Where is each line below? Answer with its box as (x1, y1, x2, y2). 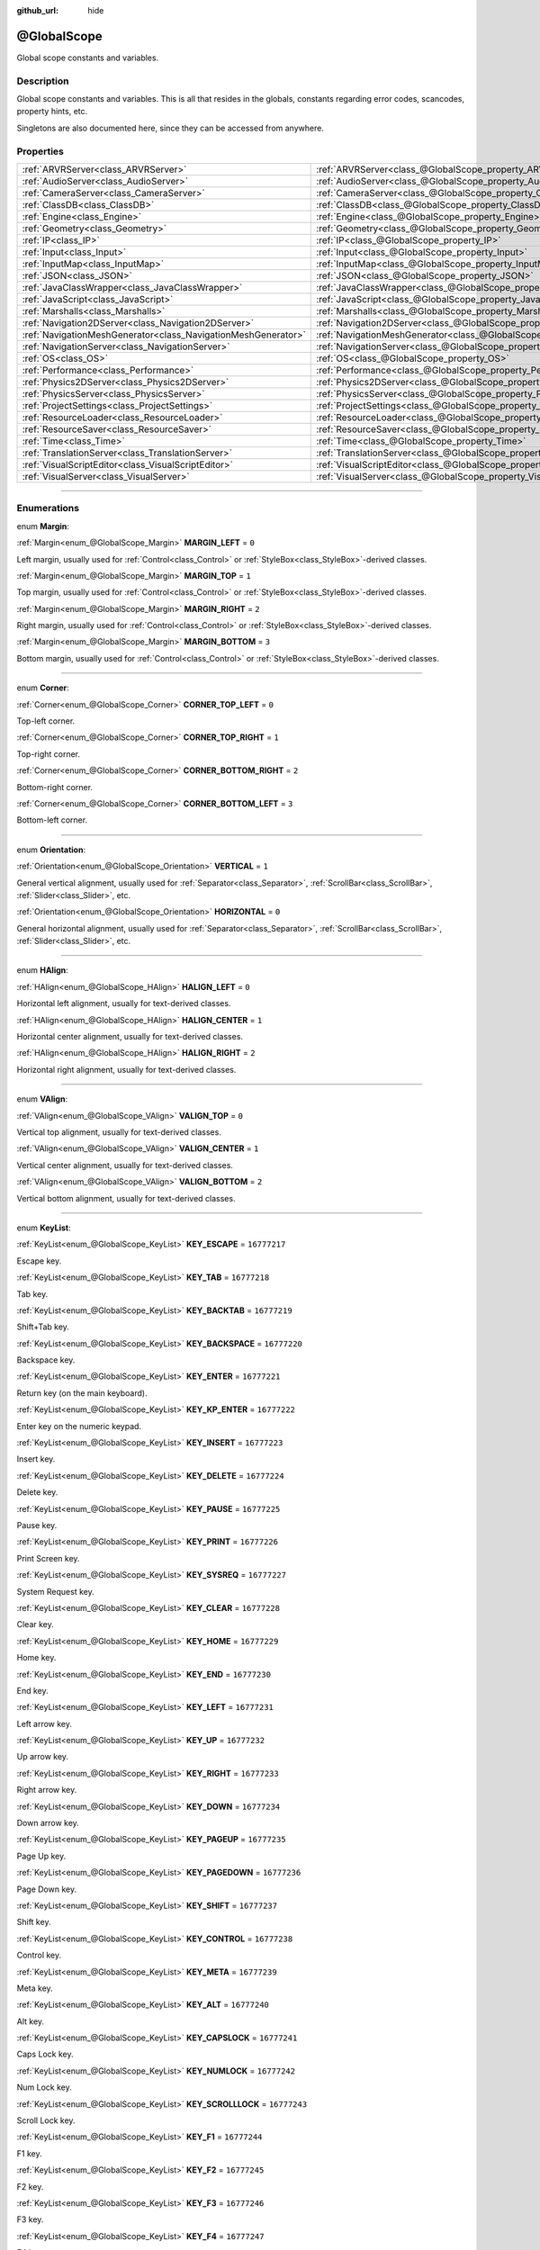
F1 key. (16, 2147, 42, 2159)
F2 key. (16, 2181, 44, 2191)
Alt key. (16, 2016, 45, 2027)
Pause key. (16, 1519, 58, 1530)
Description (16, 75, 69, 87)
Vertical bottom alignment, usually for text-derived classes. (16, 1192, 236, 1203)
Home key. (16, 1652, 57, 1663)
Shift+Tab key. (16, 1321, 69, 1332)
